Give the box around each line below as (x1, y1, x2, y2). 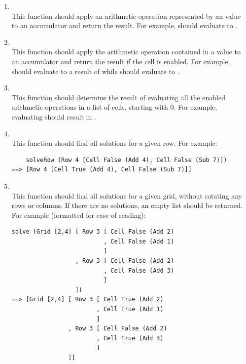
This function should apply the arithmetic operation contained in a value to (11, 46, 241, 57)
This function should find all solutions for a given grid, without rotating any (11, 190, 242, 201)
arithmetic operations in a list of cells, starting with (11, 102, 168, 112)
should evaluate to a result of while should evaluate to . (11, 66, 179, 76)
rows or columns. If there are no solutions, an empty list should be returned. (11, 200, 243, 210)
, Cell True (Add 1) (96, 306, 164, 313)
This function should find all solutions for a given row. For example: (11, 138, 217, 148)
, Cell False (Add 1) (103, 238, 175, 245)
